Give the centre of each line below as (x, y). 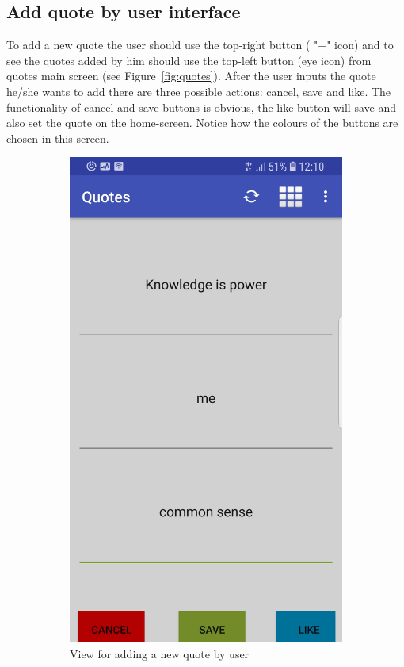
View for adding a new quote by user (160, 653)
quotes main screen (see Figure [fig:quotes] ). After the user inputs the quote (191, 76)
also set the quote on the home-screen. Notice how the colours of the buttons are (202, 123)
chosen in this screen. (58, 138)
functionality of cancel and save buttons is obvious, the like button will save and (201, 107)
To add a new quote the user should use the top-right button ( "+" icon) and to (200, 45)
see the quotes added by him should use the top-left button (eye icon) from (189, 60)
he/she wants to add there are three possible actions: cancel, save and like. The (199, 91)
